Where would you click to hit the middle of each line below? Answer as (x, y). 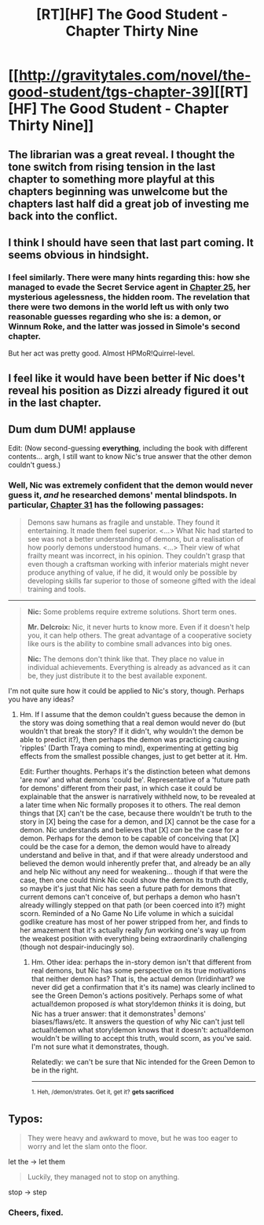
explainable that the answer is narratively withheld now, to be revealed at (137, 796)
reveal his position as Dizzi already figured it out (128, 390)
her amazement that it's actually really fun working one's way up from (132, 930)
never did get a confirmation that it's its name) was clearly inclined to (143, 987)
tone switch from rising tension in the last (112, 167)
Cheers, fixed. (36, 1212)
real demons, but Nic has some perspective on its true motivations (139, 970)
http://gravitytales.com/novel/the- (135, 75)
